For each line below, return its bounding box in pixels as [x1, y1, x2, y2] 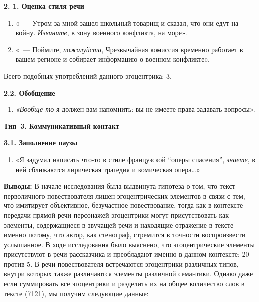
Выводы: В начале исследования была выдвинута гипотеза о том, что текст [4, 181, 235, 191]
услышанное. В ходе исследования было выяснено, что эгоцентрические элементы [4, 239, 255, 249]
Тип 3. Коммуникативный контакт [4, 120, 119, 131]
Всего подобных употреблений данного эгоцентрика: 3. [4, 70, 172, 81]
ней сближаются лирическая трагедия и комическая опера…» [15, 164, 200, 174]
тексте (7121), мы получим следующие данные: [4, 288, 149, 298]
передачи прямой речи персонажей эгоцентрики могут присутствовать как [4, 209, 229, 220]
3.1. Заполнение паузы [4, 137, 78, 148]
